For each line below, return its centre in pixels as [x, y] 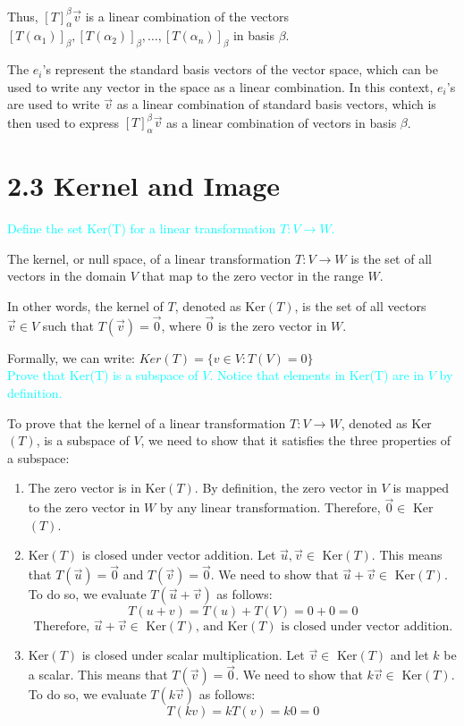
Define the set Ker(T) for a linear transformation [142, 228]
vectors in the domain [67, 276]
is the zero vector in [272, 325]
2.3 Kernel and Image [144, 186]
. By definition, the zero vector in [286, 488]
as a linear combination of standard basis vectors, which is [276, 104]
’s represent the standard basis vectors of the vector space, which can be [240, 69]
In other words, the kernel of [85, 306]
